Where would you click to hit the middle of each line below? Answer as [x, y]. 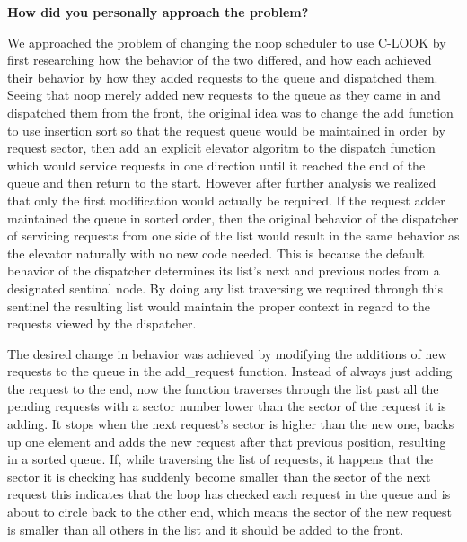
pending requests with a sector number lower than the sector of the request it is [227, 406]
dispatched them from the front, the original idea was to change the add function [230, 112]
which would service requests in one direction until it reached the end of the [216, 165]
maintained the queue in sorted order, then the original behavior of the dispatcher [233, 218]
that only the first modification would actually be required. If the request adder [226, 200]
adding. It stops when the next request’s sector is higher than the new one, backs [231, 424]
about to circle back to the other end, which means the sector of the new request [229, 512]
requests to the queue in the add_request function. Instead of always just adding [230, 371]
